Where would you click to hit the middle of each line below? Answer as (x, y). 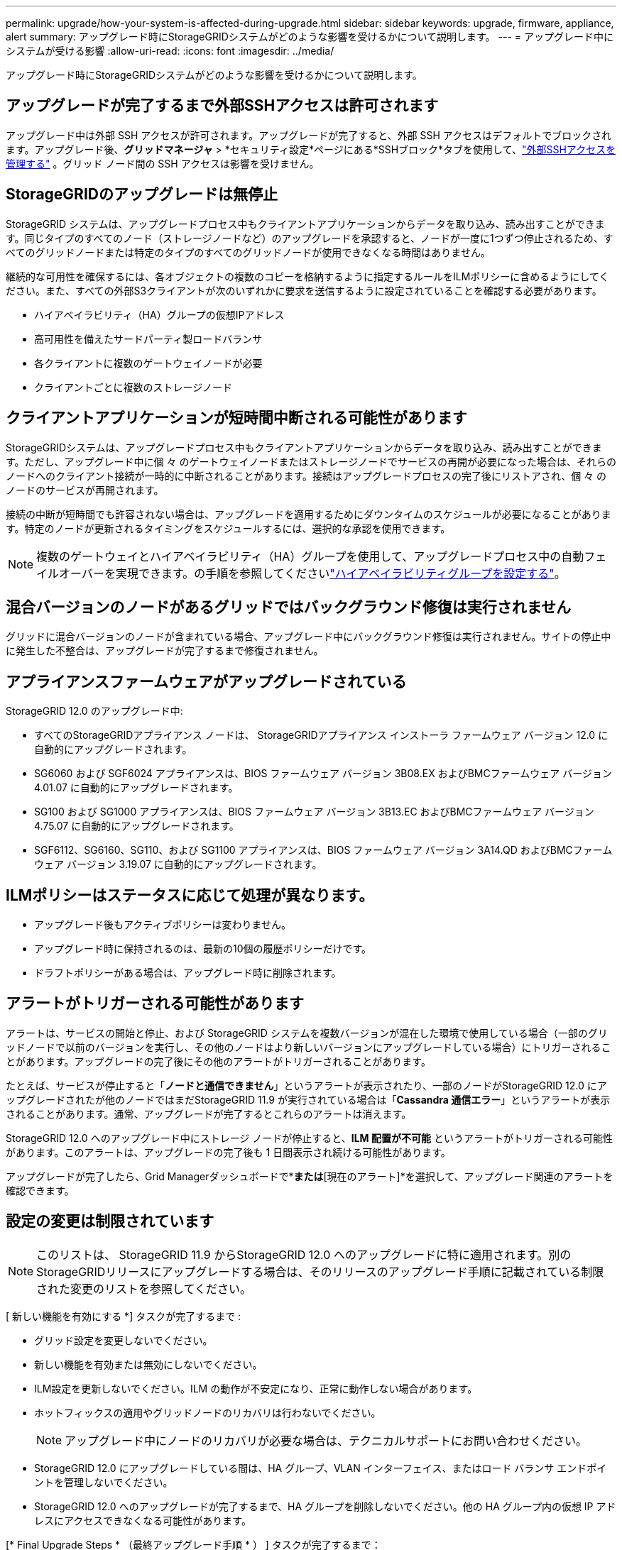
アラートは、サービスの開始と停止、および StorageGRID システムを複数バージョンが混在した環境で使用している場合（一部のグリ (307, 1033)
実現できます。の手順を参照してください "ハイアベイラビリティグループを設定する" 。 (340, 573)
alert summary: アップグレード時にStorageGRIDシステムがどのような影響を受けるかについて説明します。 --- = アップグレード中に (310, 37)
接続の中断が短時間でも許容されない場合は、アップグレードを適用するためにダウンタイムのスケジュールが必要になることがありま (309, 514)
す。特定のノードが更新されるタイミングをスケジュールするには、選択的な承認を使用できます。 (228, 528)
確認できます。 (40, 1190)
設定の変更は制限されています (110, 1221)
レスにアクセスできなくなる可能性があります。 (143, 1520)
